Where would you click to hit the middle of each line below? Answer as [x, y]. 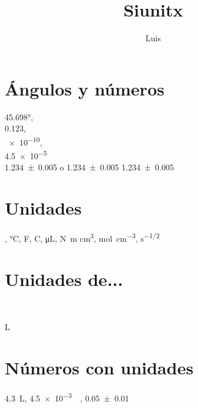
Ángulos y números [85, 88]
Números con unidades [99, 367]
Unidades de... [64, 279]
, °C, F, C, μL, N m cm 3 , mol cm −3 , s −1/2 [82, 237]
